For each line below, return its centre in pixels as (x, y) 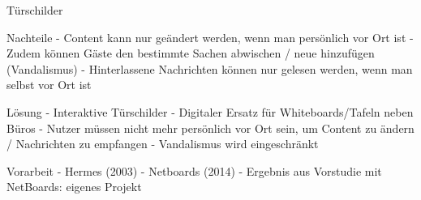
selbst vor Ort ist (49, 85)
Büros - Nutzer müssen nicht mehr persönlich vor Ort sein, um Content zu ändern (210, 128)
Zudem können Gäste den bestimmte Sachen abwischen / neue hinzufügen (191, 53)
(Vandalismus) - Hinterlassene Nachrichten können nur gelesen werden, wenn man (210, 68)
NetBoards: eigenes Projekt (74, 187)
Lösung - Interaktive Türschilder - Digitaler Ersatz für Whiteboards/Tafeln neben (210, 111)
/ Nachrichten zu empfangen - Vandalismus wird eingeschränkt (163, 144)
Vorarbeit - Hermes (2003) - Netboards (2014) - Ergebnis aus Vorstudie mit (194, 170)
